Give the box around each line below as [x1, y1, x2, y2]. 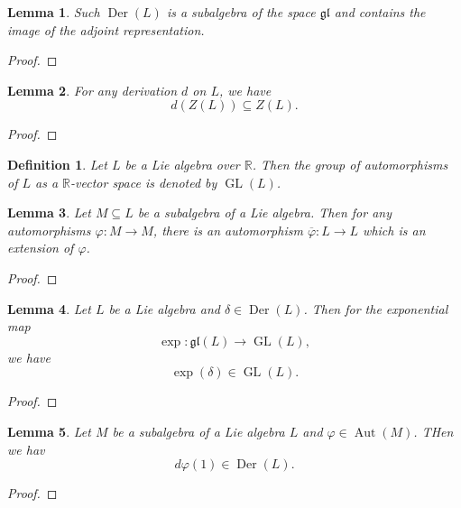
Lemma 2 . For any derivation [7, 80, 178, 99]
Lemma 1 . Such [7, 3, 100, 21]
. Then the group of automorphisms [252, 154, 448, 173]
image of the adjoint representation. [7, 20, 205, 39]
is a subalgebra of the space [166, 3, 316, 21]
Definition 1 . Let [7, 154, 107, 173]
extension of [7, 238, 74, 257]
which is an [363, 220, 426, 239]
